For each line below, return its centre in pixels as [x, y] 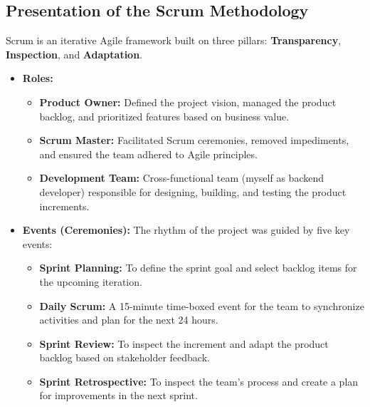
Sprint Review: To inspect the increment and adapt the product [184, 343]
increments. [64, 206]
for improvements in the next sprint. [118, 395]
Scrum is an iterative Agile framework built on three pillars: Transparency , [174, 40]
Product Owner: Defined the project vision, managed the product [188, 102]
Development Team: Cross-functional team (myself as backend [181, 178]
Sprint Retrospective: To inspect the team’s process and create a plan [199, 381]
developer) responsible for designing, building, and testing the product [193, 191]
